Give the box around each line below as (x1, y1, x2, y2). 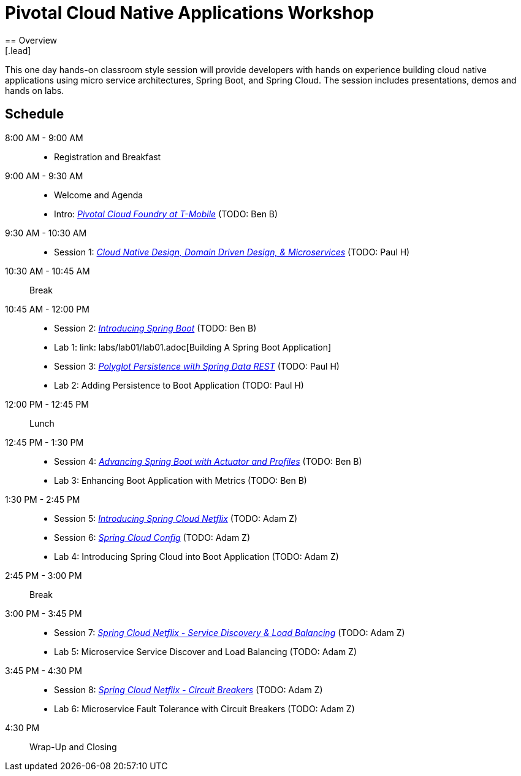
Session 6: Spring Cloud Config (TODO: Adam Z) (54, 532, 251, 543)
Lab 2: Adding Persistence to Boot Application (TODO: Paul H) (54, 379, 304, 390)
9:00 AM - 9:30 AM (5, 170, 83, 181)
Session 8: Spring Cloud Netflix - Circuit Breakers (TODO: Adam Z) (54, 684, 323, 695)
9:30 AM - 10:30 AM (5, 227, 87, 238)
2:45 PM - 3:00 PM (5, 570, 82, 581)
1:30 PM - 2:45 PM (5, 494, 80, 505)
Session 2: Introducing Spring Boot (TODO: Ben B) (54, 322, 257, 333)
